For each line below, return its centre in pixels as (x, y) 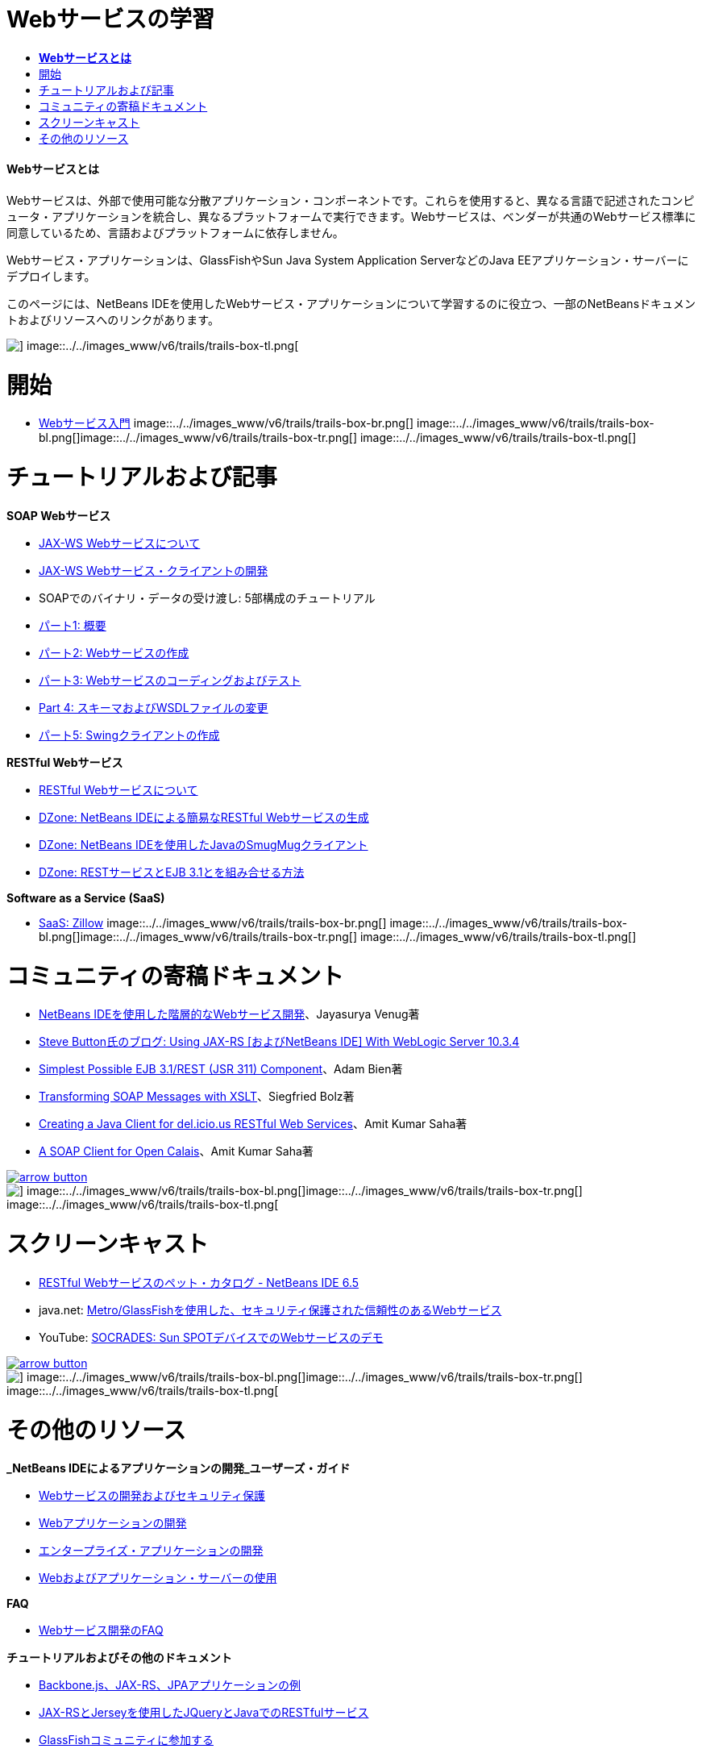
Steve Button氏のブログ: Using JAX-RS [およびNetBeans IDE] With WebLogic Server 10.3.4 (279, 1042)
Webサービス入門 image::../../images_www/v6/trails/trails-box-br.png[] (226, 423)
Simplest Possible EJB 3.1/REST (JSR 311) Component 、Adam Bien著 (221, 1069)
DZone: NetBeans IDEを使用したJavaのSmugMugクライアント (204, 844)
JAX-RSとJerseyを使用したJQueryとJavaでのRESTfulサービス (204, 1713)
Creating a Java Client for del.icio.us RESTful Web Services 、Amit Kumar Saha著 (253, 1124)
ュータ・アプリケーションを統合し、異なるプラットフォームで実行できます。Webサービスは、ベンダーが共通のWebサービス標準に (351, 216)
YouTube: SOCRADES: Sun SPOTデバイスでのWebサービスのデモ (211, 1337)
